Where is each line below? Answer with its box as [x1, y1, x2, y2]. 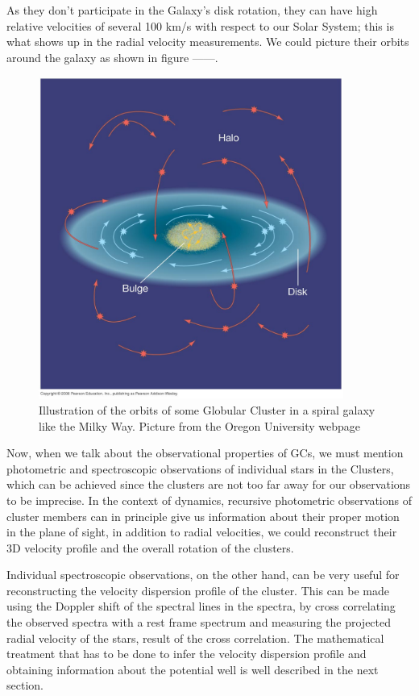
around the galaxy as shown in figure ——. [6, 48, 218, 65]
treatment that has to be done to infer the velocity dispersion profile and [6, 645, 367, 662]
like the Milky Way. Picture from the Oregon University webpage [39, 417, 361, 434]
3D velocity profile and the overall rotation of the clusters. [6, 539, 294, 556]
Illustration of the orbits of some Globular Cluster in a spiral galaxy [39, 401, 375, 418]
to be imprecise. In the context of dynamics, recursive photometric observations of [6, 491, 412, 508]
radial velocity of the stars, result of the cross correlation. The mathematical [6, 629, 384, 646]
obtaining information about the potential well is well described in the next [6, 661, 379, 677]
